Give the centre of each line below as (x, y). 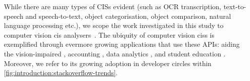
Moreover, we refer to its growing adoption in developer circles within (108, 63)
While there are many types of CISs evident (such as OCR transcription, (113, 6)
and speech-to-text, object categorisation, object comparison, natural (128, 16)
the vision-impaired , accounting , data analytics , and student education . (115, 53)
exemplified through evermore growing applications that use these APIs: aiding (122, 44)
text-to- (235, 6)
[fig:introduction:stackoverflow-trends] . (61, 73)
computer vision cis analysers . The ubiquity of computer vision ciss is (109, 34)
